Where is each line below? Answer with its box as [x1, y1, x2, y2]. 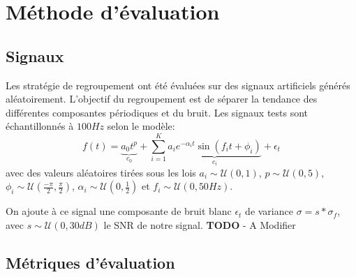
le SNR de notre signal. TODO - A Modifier [103, 218, 296, 232]
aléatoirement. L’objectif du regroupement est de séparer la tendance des [6, 91, 318, 106]
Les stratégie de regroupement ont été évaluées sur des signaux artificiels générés [6, 77, 350, 92]
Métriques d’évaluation [6, 252, 175, 273]
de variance [245, 204, 293, 218]
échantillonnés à [6, 119, 74, 133]
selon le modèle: [107, 119, 175, 133]
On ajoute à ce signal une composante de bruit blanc [6, 204, 232, 218]
